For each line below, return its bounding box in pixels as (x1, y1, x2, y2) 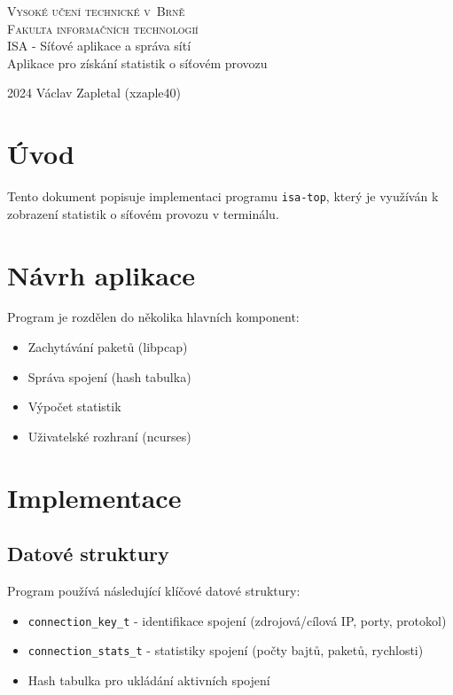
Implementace (7, 479, 182, 515)
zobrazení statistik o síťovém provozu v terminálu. (7, 204, 279, 223)
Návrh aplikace (7, 256, 195, 293)
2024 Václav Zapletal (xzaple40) (7, 83, 181, 102)
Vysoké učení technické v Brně (7, 2, 185, 20)
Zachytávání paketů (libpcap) (27, 338, 188, 356)
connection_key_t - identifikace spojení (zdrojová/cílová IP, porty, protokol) (27, 611, 447, 629)
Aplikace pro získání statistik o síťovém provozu (7, 53, 268, 72)
